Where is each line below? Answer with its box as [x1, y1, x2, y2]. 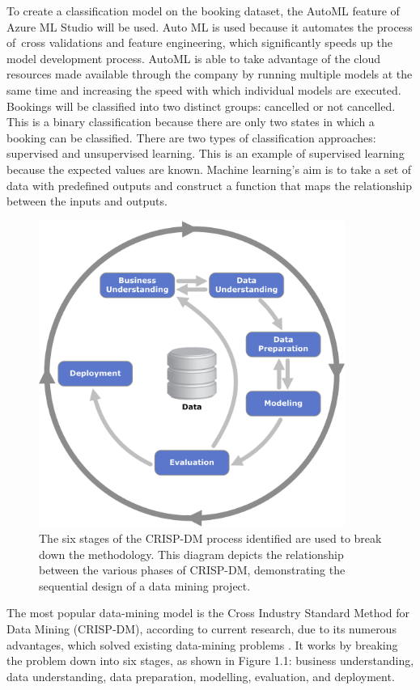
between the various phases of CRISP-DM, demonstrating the [39, 561, 346, 578]
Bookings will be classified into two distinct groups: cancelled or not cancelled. [6, 97, 396, 114]
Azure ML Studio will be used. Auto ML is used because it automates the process [6, 18, 413, 35]
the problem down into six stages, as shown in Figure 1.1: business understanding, [6, 652, 414, 669]
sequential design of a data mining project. [39, 577, 251, 594]
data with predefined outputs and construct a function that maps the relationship [6, 176, 412, 193]
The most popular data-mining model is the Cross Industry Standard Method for [6, 604, 410, 621]
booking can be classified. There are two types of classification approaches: [6, 129, 376, 146]
